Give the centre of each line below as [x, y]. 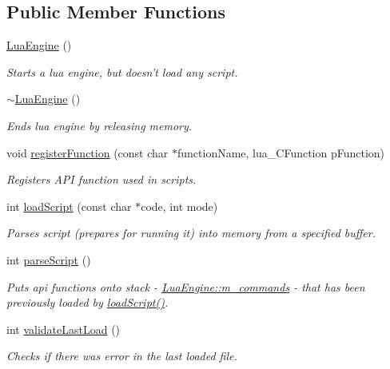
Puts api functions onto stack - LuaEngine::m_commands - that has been [186, 286]
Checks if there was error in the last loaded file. [122, 356]
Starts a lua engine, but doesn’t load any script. [122, 71]
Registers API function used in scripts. [101, 179]
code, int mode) [179, 206]
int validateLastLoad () [64, 329]
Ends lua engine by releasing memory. [99, 125]
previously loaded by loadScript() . [88, 302]
